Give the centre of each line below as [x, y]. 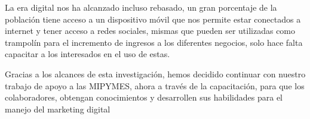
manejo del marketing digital [58, 109]
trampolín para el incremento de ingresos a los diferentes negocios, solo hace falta [154, 42]
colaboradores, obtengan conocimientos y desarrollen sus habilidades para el [144, 97]
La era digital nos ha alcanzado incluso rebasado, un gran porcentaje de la [141, 7]
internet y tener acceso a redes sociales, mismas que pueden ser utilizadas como [150, 31]
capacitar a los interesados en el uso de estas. [88, 54]
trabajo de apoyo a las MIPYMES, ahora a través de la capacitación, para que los [155, 85]
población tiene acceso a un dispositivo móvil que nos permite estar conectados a [153, 19]
